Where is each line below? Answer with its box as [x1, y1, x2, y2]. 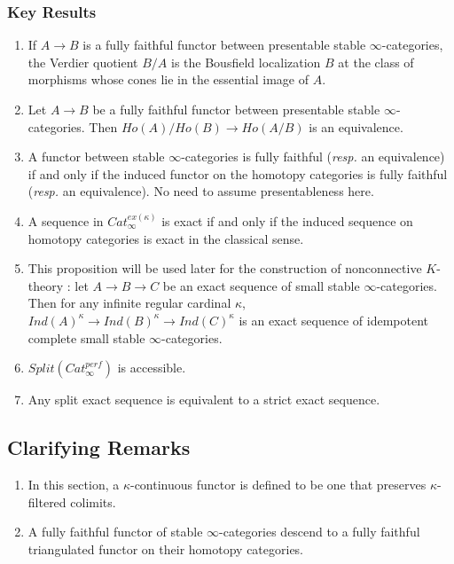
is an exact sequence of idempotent [239, 310, 429, 329]
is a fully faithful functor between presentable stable [82, 35, 366, 54]
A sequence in [27, 211, 104, 230]
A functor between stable [27, 147, 165, 166]
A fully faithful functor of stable [27, 522, 203, 541]
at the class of [338, 52, 414, 71]
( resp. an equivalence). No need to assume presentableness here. [27, 182, 374, 200]
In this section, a [27, 474, 120, 493]
